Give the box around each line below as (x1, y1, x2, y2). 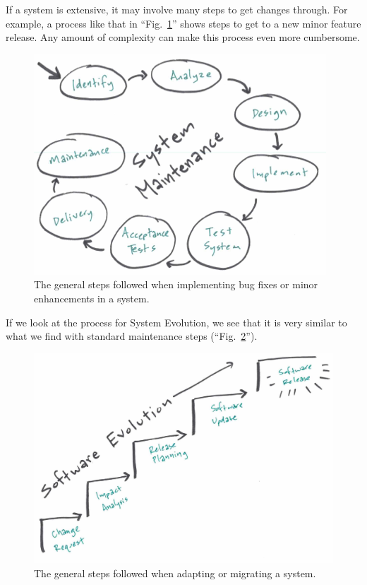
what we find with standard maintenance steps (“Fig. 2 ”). (6, 329, 258, 343)
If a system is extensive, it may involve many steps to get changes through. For (6, 2, 348, 16)
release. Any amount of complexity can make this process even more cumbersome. (6, 30, 360, 45)
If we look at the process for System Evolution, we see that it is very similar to (6, 314, 347, 329)
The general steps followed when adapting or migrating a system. (34, 566, 316, 581)
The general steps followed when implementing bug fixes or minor (34, 277, 318, 292)
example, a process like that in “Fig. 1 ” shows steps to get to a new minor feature (6, 16, 361, 30)
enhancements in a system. (34, 290, 150, 305)
